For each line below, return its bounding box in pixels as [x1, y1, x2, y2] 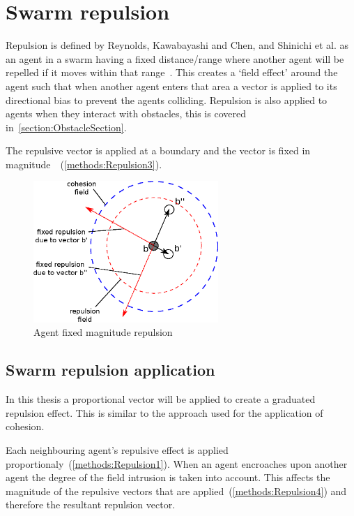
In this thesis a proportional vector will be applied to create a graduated [6, 392, 316, 406]
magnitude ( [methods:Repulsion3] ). [6, 156, 162, 171]
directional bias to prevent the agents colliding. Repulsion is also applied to [6, 92, 328, 107]
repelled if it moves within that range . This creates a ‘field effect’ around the [6, 65, 338, 80]
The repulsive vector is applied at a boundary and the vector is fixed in [6, 143, 311, 158]
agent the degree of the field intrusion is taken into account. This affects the [6, 470, 330, 485]
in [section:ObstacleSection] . [6, 119, 127, 134]
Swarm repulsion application [6, 359, 215, 381]
